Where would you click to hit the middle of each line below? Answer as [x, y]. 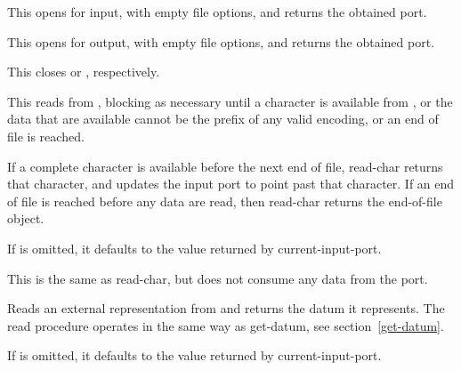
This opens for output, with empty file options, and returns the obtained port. [221, 41]
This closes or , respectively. [84, 72]
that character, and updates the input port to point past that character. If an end [231, 184]
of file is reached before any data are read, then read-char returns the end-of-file [225, 201]
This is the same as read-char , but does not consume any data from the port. [218, 278]
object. [26, 218]
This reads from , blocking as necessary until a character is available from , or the [230, 101]
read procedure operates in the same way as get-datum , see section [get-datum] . [226, 325]
